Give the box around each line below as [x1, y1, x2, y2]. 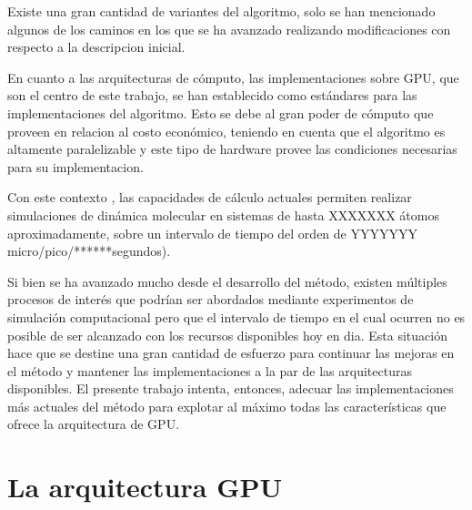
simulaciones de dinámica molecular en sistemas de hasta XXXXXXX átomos [7, 205, 439, 224]
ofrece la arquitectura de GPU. [7, 414, 180, 433]
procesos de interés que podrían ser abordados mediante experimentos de [7, 290, 414, 309]
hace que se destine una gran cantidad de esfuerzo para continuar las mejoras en [7, 343, 455, 362]
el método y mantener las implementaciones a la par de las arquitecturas [7, 361, 412, 380]
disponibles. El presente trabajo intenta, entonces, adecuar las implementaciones [7, 379, 454, 398]
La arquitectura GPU [7, 468, 283, 505]
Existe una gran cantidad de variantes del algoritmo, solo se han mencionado [7, 2, 436, 20]
